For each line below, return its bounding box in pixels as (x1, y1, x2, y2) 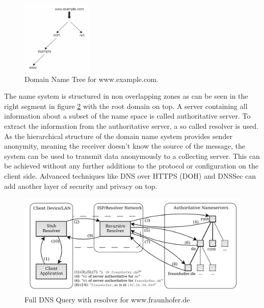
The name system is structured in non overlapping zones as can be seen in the (4, 91, 248, 101)
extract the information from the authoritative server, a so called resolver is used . (4, 121, 258, 131)
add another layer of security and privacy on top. (4, 180, 157, 191)
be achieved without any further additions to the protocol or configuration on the (4, 160, 258, 171)
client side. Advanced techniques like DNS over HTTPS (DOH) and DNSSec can (4, 170, 256, 181)
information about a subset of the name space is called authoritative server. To (4, 110, 251, 121)
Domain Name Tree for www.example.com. (24, 73, 159, 84)
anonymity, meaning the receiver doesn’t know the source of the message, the (4, 141, 245, 151)
